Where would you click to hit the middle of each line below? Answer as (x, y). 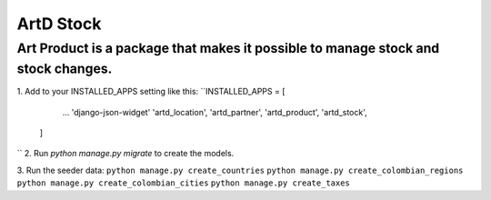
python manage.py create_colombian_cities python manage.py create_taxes (183, 183)
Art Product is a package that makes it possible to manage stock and (228, 48)
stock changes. (65, 69)
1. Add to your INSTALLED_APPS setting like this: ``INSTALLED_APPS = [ (151, 92)
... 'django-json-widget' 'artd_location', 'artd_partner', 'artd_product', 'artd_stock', (215, 112)
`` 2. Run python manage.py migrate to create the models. (125, 154)
